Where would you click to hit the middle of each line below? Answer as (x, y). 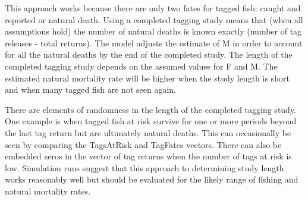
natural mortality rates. (48, 191)
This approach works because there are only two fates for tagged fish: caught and (153, 8)
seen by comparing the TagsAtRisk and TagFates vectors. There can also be (143, 144)
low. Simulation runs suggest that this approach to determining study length (144, 167)
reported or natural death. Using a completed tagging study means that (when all (154, 19)
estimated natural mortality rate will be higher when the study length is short (147, 78)
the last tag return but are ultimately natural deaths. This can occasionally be (148, 132)
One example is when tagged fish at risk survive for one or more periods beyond (151, 121)
